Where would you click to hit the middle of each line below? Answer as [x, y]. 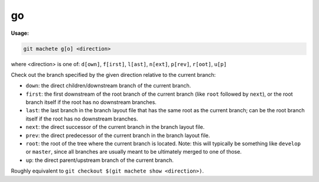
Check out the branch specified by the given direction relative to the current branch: [113, 74]
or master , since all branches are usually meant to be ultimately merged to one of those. [134, 152]
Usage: [20, 33]
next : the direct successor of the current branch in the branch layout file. [115, 127]
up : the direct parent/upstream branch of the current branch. [100, 160]
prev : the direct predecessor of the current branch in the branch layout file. [118, 135]
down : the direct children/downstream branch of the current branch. [108, 86]
